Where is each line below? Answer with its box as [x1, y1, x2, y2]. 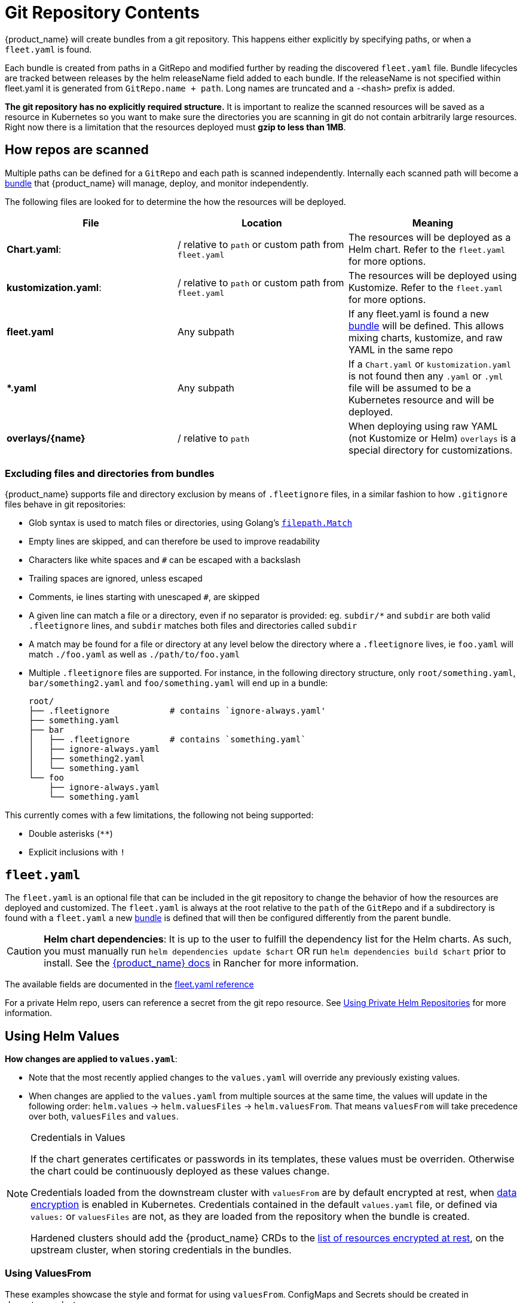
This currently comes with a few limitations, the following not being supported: [5, 810, 314, 821]
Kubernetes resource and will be [348, 393, 494, 406]
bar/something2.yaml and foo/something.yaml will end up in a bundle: [29, 678, 328, 689]
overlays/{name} [7, 432, 85, 444]
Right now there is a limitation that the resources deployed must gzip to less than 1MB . [5, 121, 346, 132]
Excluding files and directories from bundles [5, 467, 215, 479]
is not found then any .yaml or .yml [348, 369, 503, 382]
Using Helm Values [5, 1028, 120, 1044]
